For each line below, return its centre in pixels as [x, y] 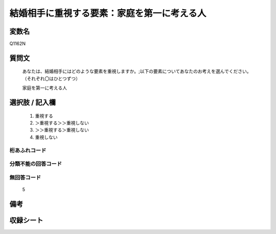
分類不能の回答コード [36, 164]
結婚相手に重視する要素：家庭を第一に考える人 [108, 13]
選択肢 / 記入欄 [33, 103]
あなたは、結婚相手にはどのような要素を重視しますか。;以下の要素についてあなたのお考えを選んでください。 [137, 71]
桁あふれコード [28, 150]
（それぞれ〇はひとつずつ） [51, 79]
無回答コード [25, 177]
